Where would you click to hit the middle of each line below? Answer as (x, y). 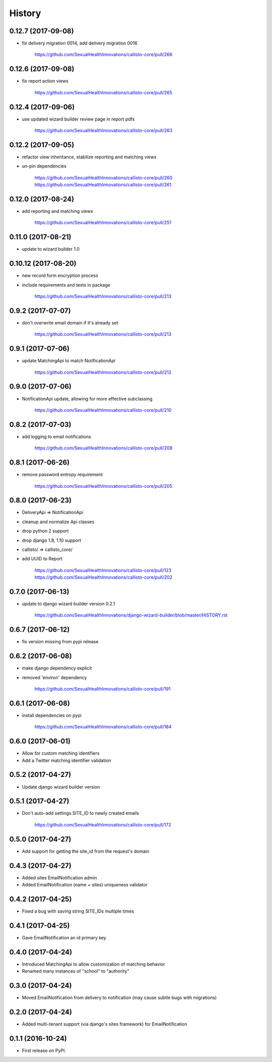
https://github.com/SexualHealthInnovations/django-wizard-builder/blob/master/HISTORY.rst (131, 615)
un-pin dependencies (44, 166)
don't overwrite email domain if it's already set (70, 322)
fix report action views (45, 81)
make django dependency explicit (57, 668)
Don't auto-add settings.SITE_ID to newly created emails (81, 813)
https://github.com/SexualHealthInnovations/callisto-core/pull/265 (103, 92)
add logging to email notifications (57, 436)
